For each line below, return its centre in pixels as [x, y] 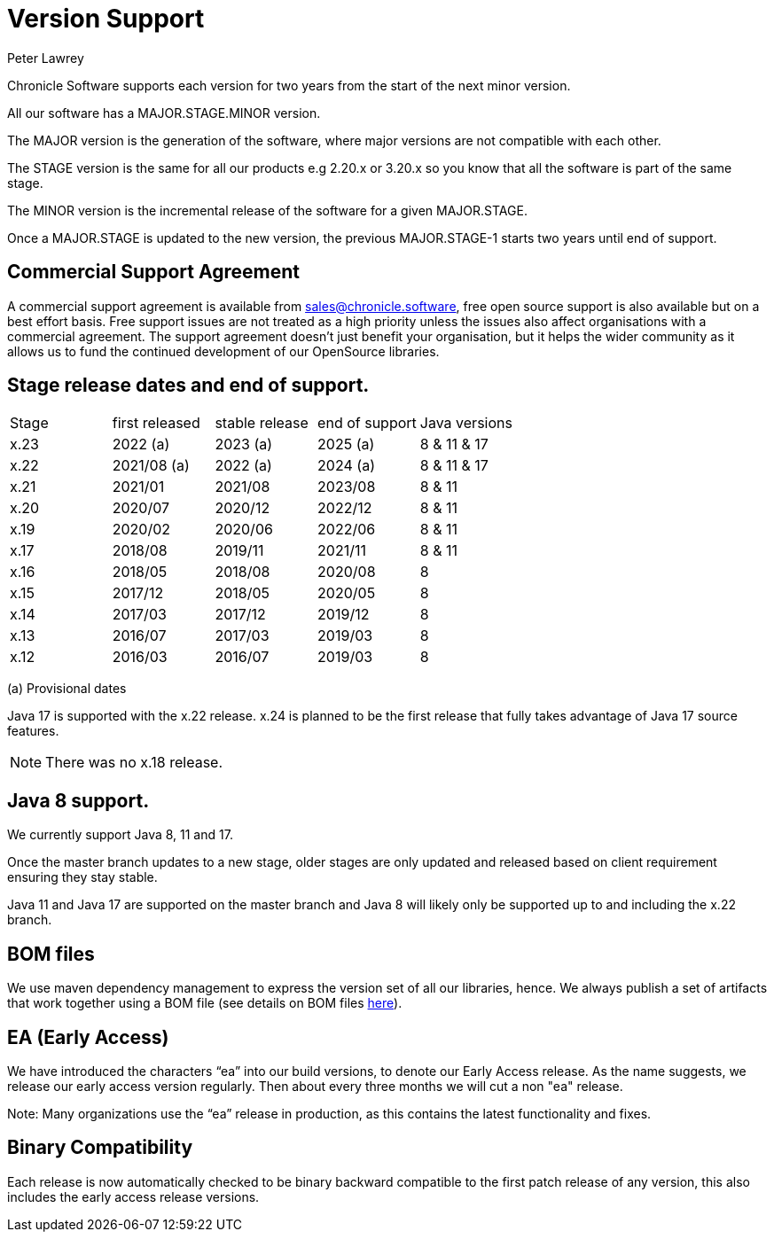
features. [33, 731]
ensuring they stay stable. [82, 877]
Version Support [106, 19]
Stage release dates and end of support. [188, 386]
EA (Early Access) [88, 1037]
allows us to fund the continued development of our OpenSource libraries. [223, 351]
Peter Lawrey [46, 58]
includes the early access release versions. [133, 1196]
